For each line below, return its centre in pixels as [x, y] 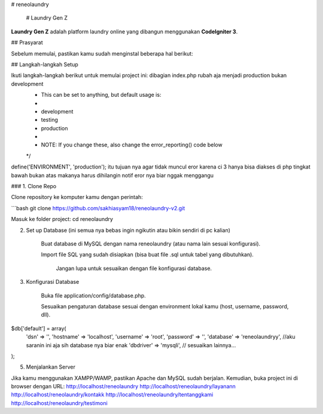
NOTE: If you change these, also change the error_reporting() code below [132, 145]
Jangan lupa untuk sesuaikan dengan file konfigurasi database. [134, 268]
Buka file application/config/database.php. [93, 295]
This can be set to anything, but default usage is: [101, 95]
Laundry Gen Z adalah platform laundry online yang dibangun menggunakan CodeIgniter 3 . [124, 31]
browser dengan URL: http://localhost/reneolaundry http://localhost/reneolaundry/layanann [124, 387]
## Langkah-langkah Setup [45, 64]
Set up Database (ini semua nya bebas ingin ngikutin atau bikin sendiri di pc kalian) [128, 230]
